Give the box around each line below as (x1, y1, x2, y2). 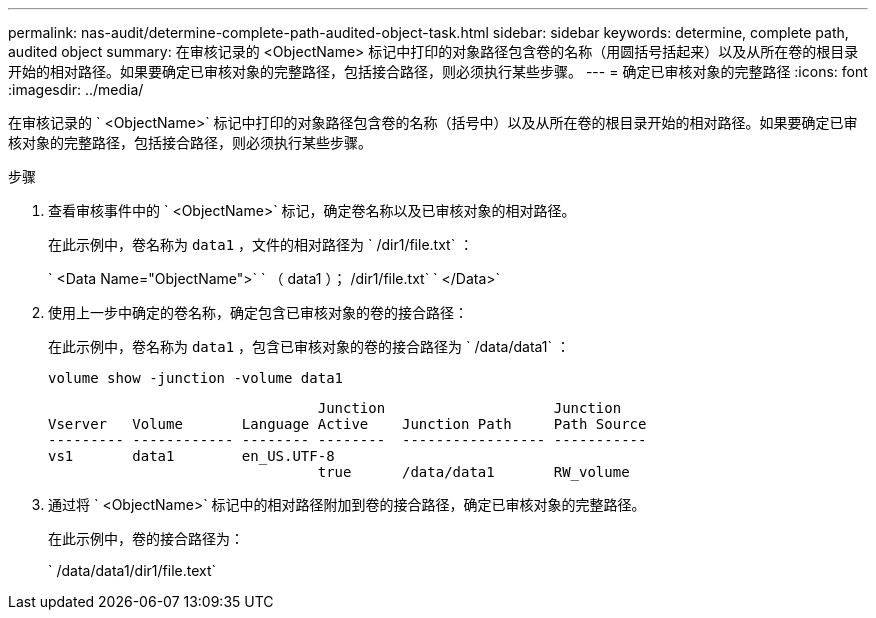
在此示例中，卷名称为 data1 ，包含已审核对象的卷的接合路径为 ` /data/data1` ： (48, 338, 570, 355)
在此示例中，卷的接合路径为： (48, 530, 244, 547)
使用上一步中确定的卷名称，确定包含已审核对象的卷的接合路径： (48, 304, 468, 321)
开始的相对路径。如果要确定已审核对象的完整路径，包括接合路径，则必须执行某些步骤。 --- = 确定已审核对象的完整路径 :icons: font (8, 63, 868, 80)
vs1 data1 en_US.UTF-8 (48, 448, 335, 464)
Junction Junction (317, 400, 622, 416)
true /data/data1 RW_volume (317, 464, 630, 480)
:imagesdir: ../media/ (8, 81, 144, 98)
